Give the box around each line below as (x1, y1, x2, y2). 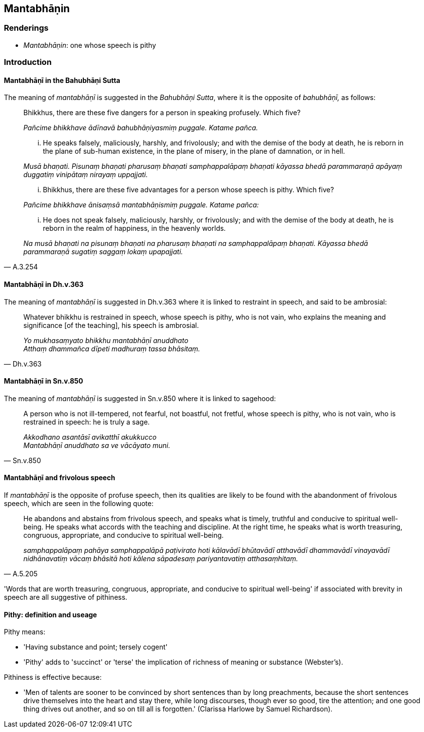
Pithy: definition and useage (4, 610, 97, 619)
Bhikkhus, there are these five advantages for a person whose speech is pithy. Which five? (43, 185, 334, 194)
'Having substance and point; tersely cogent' (23, 643, 168, 651)
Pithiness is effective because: (4, 673, 102, 682)
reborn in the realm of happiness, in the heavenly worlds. (43, 224, 226, 233)
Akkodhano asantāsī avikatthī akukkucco (23, 432, 157, 441)
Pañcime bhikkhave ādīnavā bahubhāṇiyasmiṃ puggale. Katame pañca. (23, 123, 258, 132)
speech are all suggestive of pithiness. (4, 593, 128, 602)
